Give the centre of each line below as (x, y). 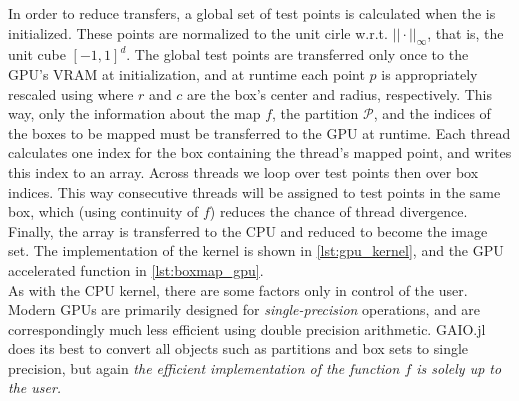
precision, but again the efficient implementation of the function (204, 367)
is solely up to (459, 367)
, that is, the (465, 32)
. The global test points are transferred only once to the (297, 54)
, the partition (315, 113)
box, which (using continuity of (103, 211)
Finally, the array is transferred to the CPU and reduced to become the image (248, 230)
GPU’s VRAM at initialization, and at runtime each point (186, 73)
